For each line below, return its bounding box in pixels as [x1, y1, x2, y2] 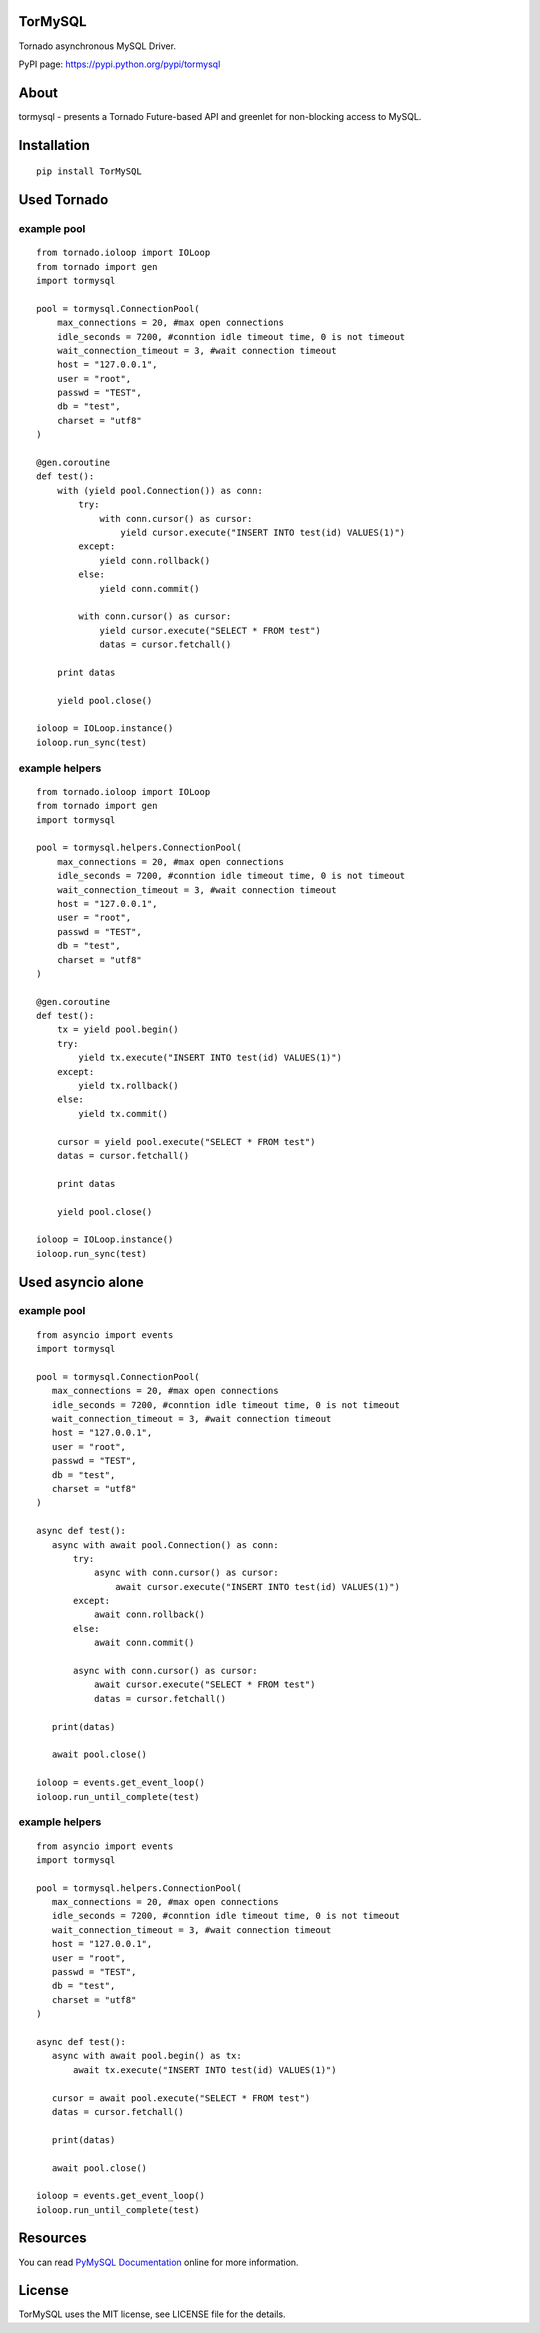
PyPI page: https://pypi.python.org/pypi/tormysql [18, 58, 221, 70]
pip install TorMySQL [36, 166, 142, 177]
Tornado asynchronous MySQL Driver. [18, 40, 177, 52]
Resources [18, 2230, 87, 2247]
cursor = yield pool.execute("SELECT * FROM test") [56, 1136, 316, 1147]
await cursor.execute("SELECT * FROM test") [93, 1679, 316, 1690]
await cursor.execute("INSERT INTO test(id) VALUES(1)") [115, 1581, 400, 1592]
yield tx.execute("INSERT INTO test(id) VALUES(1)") [78, 1052, 342, 1064]
